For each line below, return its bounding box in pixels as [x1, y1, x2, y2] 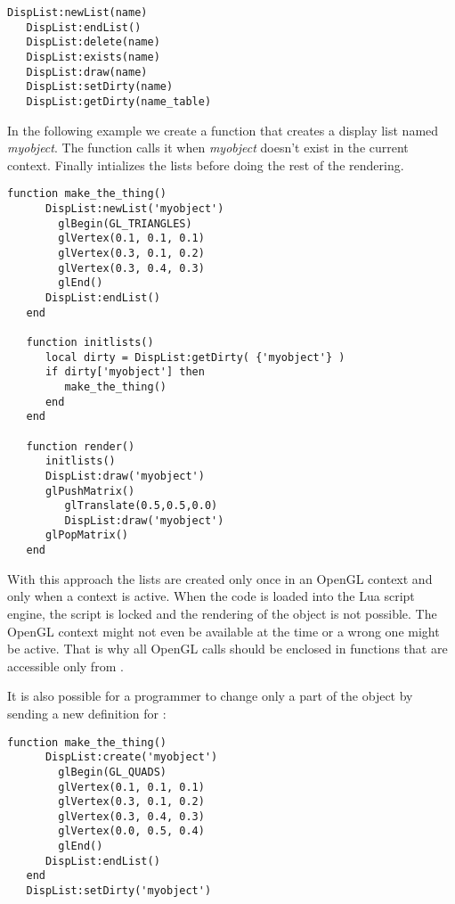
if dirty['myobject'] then [45, 366, 205, 379]
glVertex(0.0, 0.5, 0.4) [58, 825, 205, 838]
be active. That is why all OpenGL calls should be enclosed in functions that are [7, 639, 448, 658]
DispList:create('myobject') [45, 751, 218, 764]
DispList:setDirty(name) [26, 80, 174, 94]
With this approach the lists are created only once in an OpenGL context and [7, 569, 433, 588]
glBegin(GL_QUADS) [58, 765, 167, 778]
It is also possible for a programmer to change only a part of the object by [7, 686, 413, 705]
